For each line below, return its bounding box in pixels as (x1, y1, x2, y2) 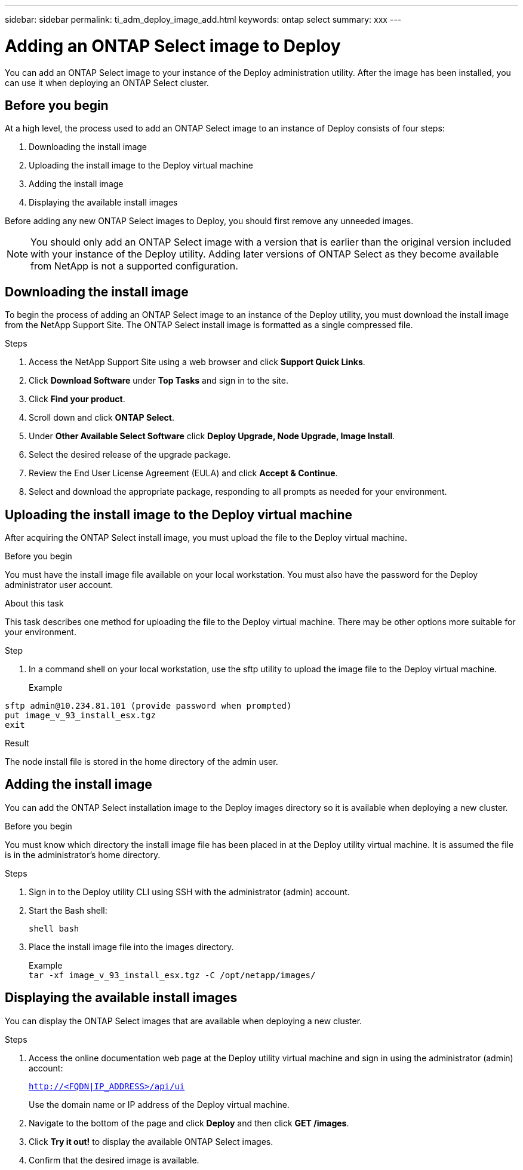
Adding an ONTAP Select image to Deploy (5, 35, 341, 56)
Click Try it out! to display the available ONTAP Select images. (29, 1136, 273, 1147)
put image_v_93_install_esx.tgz (5, 710, 156, 721)
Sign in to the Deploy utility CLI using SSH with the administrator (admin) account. (29, 886, 350, 897)
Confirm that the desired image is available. (29, 1154, 199, 1165)
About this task (5, 598, 64, 609)
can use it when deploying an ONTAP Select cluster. (5, 77, 209, 88)
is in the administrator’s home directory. (5, 849, 161, 860)
